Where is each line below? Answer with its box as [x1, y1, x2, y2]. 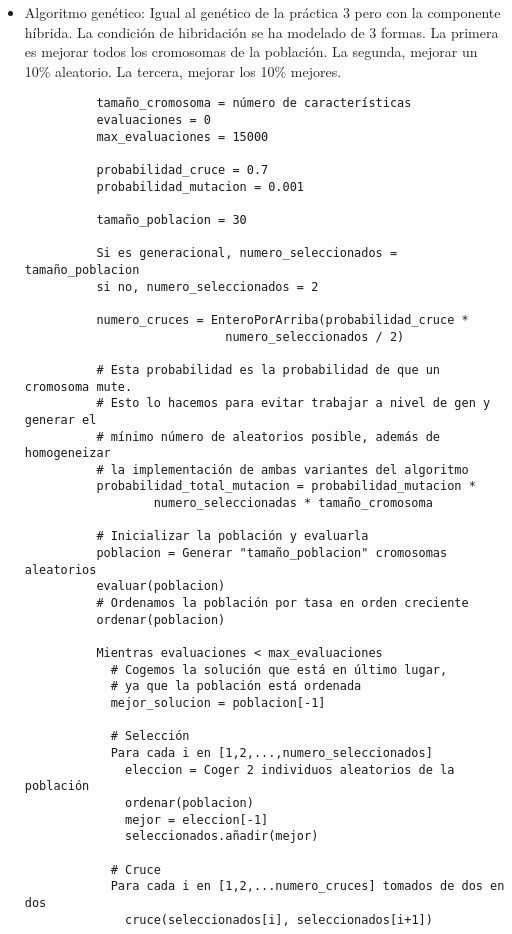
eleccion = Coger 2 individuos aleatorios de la [125, 762, 455, 777]
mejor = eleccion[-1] [125, 812, 269, 827]
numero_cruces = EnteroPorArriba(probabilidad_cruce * [96, 312, 469, 327]
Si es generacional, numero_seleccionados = [96, 246, 398, 261]
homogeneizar [24, 446, 111, 461]
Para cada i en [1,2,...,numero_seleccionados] [110, 745, 433, 760]
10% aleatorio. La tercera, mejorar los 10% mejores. [24, 60, 342, 81]
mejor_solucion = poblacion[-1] [110, 696, 326, 710]
